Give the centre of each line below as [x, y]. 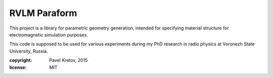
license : [18, 67]
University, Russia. [29, 51]
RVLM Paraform [43, 13]
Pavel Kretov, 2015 [69, 60]
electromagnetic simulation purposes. [49, 34]
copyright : [21, 60]
